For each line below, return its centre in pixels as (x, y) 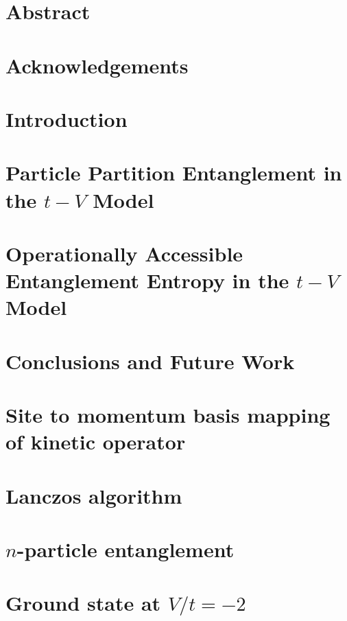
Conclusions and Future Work (150, 361)
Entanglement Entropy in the (147, 280)
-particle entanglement (125, 549)
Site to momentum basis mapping (168, 414)
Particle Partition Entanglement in (174, 173)
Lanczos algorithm (94, 495)
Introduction (67, 118)
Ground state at (83, 603)
